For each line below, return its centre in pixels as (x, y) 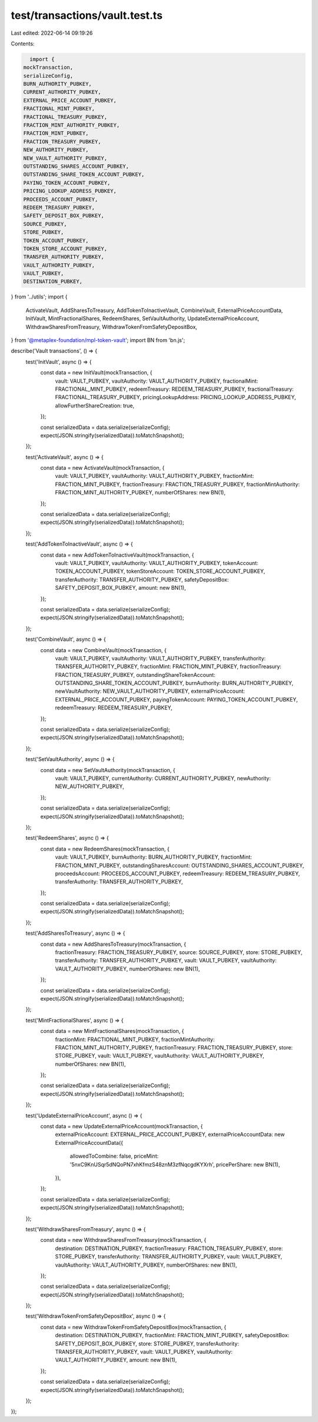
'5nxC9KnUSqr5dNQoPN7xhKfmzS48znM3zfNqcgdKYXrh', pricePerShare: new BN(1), (175, 1164)
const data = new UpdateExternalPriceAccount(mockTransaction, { (122, 1127)
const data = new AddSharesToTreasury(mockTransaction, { (113, 944)
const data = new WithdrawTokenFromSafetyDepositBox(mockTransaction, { (133, 1327)
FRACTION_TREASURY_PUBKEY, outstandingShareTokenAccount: (135, 675)
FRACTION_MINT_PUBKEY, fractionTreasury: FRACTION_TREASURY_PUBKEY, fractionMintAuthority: (178, 484)
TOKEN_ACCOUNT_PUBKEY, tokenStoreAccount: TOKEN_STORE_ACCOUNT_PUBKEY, (160, 572)
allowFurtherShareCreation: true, (95, 406)
